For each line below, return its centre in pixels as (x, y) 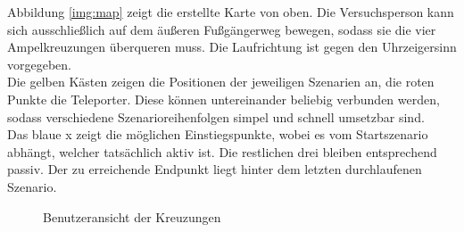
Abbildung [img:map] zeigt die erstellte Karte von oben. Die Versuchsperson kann (231, 12)
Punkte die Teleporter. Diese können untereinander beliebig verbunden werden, (224, 99)
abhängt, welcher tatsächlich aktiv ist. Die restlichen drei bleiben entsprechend (222, 151)
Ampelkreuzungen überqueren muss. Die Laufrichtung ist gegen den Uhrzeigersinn (232, 47)
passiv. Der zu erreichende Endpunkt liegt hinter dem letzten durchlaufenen (215, 169)
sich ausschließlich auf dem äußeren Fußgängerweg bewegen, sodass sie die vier (222, 29)
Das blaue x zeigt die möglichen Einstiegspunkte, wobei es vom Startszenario (218, 134)
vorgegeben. (39, 64)
